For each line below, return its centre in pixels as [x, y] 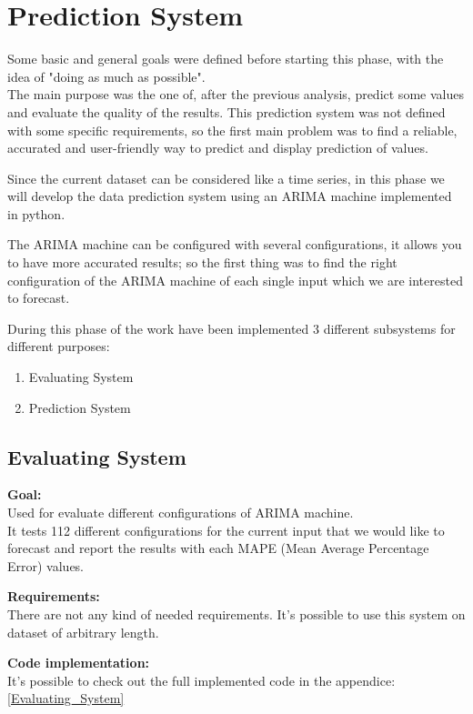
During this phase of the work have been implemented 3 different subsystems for [231, 328]
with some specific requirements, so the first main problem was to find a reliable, [232, 130]
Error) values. [46, 565]
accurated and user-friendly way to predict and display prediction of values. [218, 148]
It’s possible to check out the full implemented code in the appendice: [201, 680]
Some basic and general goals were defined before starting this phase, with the [226, 59]
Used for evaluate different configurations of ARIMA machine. [181, 513]
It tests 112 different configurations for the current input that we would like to [226, 530]
